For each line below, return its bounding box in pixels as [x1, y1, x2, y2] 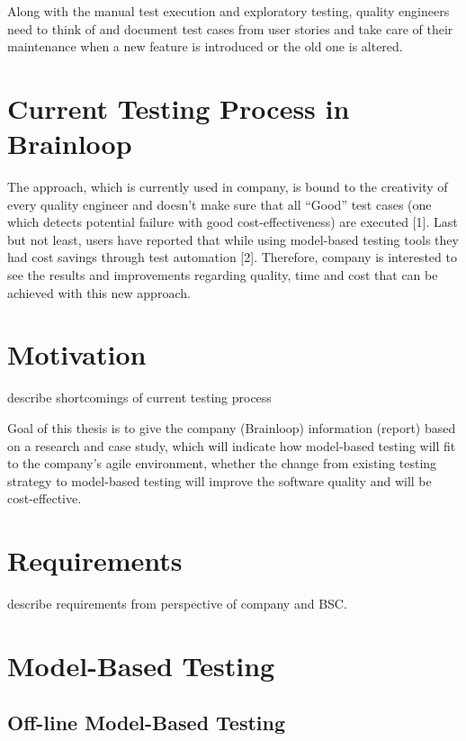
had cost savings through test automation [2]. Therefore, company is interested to [7, 248, 457, 267]
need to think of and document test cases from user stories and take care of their [7, 19, 453, 38]
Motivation [7, 336, 147, 373]
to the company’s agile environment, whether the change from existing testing [7, 454, 437, 473]
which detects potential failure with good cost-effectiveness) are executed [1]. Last [7, 212, 458, 231]
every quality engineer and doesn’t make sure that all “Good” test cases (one [7, 194, 432, 213]
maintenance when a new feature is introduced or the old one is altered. [7, 37, 403, 56]
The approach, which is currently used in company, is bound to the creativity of [7, 177, 448, 196]
